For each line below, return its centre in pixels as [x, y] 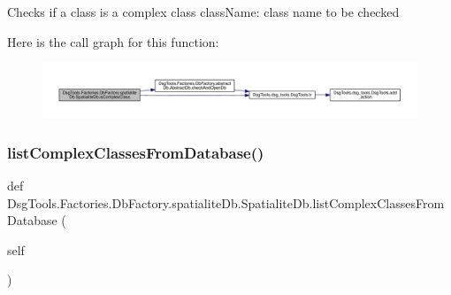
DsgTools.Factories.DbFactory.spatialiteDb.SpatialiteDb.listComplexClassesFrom [226, 202]
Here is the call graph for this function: [113, 41]
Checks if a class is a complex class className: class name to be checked [203, 12]
